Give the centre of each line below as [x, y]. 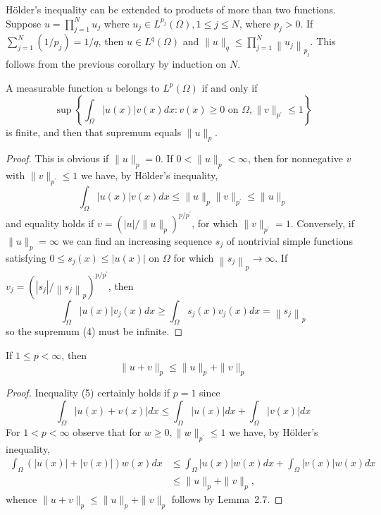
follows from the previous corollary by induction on [116, 64]
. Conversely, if [323, 223]
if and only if [230, 87]
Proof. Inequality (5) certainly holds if [88, 393]
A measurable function [55, 87]
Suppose [24, 23]
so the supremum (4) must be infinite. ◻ [94, 331]
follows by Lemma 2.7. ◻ [227, 498]
